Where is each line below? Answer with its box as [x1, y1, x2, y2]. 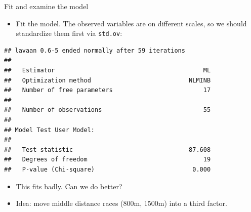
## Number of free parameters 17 [4, 87, 211, 94]
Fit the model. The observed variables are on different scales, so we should [16, 18, 247, 28]
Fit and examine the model [4, 1, 89, 11]
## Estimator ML [4, 67, 211, 74]
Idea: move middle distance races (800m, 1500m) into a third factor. [16, 198, 227, 208]
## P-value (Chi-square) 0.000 [4, 165, 211, 173]
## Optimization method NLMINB [4, 76, 211, 84]
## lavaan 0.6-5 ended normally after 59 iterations [4, 47, 185, 54]
